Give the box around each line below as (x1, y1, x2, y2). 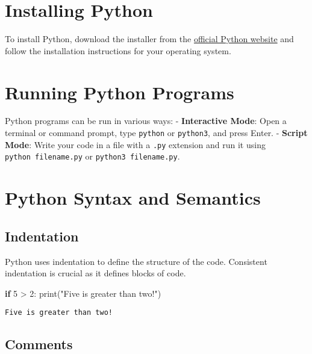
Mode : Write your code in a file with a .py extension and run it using (5, 138, 266, 151)
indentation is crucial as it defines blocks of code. (5, 267, 186, 279)
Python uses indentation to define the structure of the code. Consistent (5, 255, 267, 267)
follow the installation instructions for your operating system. (5, 44, 231, 57)
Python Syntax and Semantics (5, 185, 261, 210)
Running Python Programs (5, 79, 234, 104)
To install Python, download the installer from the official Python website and (5, 33, 294, 45)
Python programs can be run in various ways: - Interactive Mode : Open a (5, 114, 287, 127)
